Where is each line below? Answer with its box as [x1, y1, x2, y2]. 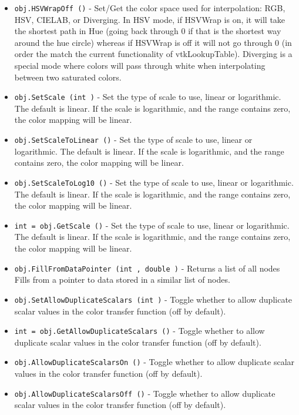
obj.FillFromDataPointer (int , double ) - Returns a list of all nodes [14, 262, 280, 274]
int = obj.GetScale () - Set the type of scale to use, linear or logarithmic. [14, 219, 290, 231]
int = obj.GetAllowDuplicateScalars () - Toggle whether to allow [14, 324, 265, 337]
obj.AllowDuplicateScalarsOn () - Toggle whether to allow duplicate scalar [14, 356, 295, 368]
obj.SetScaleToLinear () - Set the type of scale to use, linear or [14, 133, 253, 146]
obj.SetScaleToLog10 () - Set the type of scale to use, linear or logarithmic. [14, 176, 294, 188]
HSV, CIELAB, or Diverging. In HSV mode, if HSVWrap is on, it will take [14, 13, 285, 25]
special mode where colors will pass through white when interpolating [14, 59, 266, 72]
